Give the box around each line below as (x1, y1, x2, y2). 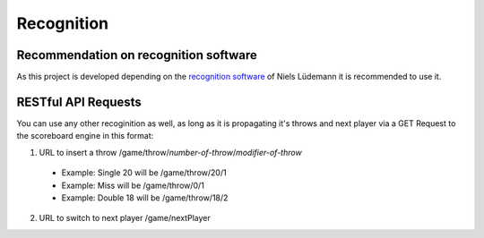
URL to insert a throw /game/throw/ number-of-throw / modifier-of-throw (39, 147, 302, 157)
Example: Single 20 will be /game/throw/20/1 (61, 167, 228, 178)
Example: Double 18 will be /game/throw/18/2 (61, 192, 229, 203)
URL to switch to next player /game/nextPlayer (39, 213, 211, 224)
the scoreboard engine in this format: (16, 131, 154, 141)
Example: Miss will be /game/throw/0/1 (61, 180, 205, 191)
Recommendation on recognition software (16, 47, 257, 63)
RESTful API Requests (16, 94, 143, 109)
